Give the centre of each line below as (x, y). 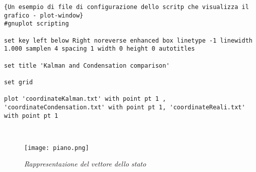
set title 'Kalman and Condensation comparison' (87, 65)
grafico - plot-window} (44, 15)
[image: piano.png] (57, 148)
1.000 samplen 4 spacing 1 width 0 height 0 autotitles (100, 49)
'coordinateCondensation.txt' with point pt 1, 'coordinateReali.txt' (125, 107)
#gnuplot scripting (36, 24)
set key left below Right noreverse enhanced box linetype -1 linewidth (128, 40)
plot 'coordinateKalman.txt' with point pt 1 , (85, 99)
